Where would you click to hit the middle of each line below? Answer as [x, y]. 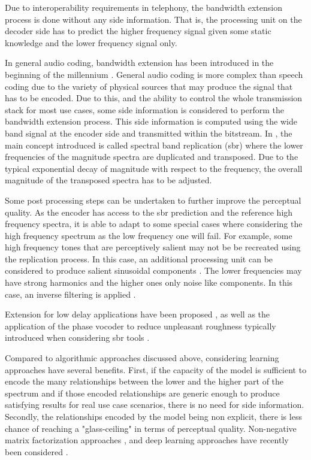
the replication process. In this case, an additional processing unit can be [139, 258]
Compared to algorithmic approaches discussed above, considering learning [142, 358]
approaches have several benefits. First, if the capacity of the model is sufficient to [156, 369]
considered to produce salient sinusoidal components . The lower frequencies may [153, 270]
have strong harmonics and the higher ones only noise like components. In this [149, 282]
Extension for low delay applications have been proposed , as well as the [138, 314]
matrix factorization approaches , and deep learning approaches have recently [147, 440]
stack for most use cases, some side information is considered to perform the [144, 109]
